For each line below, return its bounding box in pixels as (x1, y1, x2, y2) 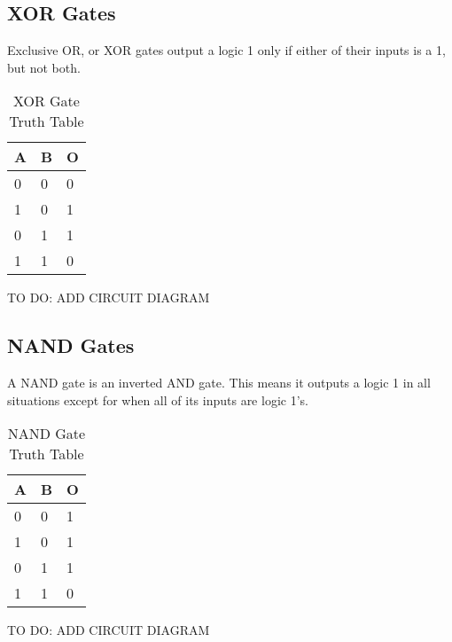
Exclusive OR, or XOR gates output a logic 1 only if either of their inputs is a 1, (7, 41, 446, 59)
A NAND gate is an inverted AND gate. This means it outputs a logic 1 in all (7, 373, 431, 392)
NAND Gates (7, 332, 135, 359)
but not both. (7, 58, 81, 76)
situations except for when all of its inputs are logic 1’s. (7, 390, 308, 409)
